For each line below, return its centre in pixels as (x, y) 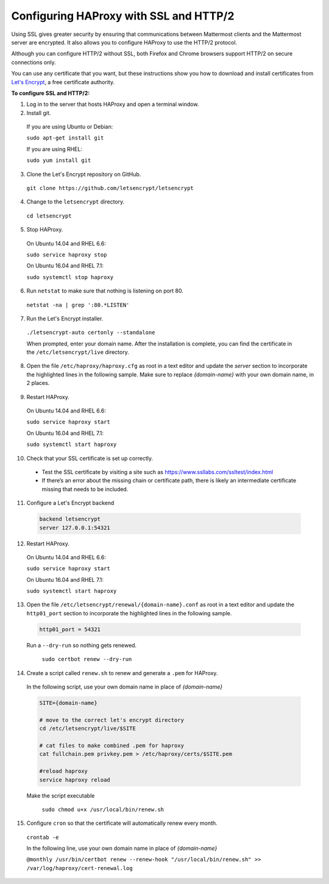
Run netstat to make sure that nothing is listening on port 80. (105, 291)
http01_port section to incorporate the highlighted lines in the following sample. (129, 613)
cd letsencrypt (49, 216)
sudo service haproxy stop (67, 255)
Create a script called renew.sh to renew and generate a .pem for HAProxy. (122, 673)
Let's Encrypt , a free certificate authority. (63, 82)
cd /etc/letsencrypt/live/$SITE (88, 729)
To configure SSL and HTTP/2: (51, 93)
